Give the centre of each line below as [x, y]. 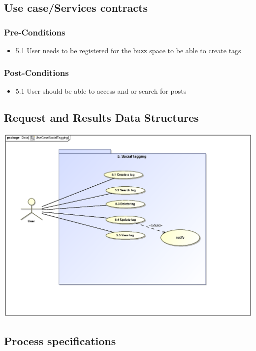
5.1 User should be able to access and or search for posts [101, 90]
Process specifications [60, 341]
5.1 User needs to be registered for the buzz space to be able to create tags [128, 50]
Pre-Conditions [35, 32]
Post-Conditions [36, 72]
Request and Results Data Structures [101, 117]
